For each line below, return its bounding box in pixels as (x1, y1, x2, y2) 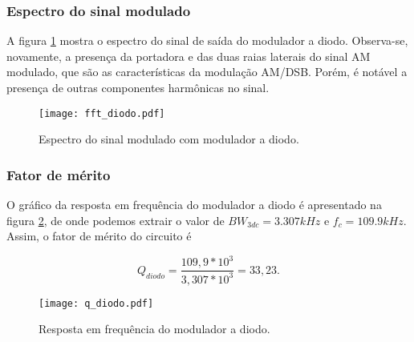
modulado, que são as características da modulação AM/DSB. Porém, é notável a (6, 63, 408, 80)
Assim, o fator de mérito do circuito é (6, 227, 192, 244)
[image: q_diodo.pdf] (39, 297, 154, 309)
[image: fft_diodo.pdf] (39, 107, 165, 119)
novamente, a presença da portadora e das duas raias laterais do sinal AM (6, 47, 371, 64)
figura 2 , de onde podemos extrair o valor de (6, 211, 225, 228)
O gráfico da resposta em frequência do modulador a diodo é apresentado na (6, 196, 382, 213)
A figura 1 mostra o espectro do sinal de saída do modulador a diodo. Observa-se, (6, 32, 408, 49)
